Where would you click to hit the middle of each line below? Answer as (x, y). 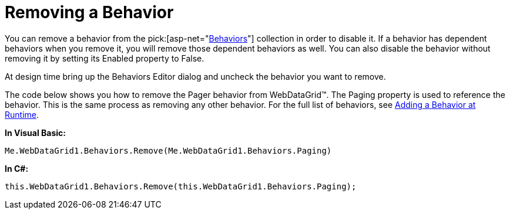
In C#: (17, 168)
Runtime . (22, 114)
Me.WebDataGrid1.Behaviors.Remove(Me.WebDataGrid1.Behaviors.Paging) (168, 150)
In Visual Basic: (35, 133)
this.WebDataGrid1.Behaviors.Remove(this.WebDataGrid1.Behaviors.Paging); (181, 186)
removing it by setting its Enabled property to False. (105, 58)
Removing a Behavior (89, 12)
